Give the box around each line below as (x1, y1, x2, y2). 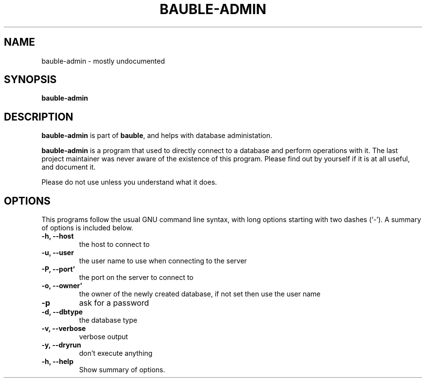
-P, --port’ (41, 265, 75, 274)
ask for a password (79, 298, 149, 308)
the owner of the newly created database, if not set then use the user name (79, 290, 321, 298)
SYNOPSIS (4, 73, 57, 86)
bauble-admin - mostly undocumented (41, 56, 165, 65)
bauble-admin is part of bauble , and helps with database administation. (41, 131, 272, 140)
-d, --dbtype (41, 308, 83, 316)
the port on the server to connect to (79, 273, 194, 282)
